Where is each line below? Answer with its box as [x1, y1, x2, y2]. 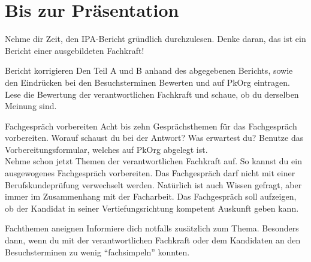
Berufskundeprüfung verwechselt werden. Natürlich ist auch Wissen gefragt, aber [5, 178, 302, 191]
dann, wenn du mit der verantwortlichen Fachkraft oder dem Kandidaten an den [5, 234, 301, 246]
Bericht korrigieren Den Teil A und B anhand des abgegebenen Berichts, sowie [5, 64, 293, 77]
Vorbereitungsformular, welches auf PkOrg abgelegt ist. [5, 143, 208, 155]
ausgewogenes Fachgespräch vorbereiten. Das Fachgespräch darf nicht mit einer [5, 167, 295, 179]
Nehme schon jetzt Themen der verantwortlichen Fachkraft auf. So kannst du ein [5, 155, 302, 167]
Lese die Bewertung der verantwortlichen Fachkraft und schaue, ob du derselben [5, 88, 299, 100]
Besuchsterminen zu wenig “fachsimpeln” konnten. [5, 245, 190, 258]
